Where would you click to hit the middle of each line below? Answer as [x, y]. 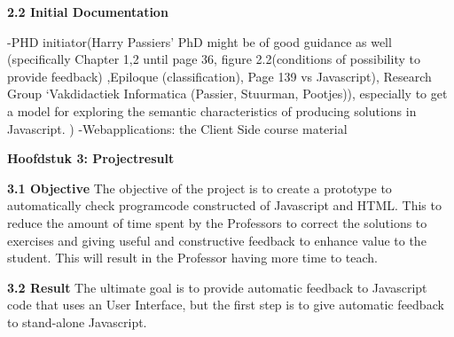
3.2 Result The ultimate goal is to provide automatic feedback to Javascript [217, 287]
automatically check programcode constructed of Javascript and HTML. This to [224, 205]
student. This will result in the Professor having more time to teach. [192, 258]
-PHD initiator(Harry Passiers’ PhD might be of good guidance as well [200, 41]
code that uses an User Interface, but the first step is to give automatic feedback [226, 305]
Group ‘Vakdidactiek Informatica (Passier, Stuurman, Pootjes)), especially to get [227, 94]
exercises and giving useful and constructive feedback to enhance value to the [217, 240]
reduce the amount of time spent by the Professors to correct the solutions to [217, 222]
